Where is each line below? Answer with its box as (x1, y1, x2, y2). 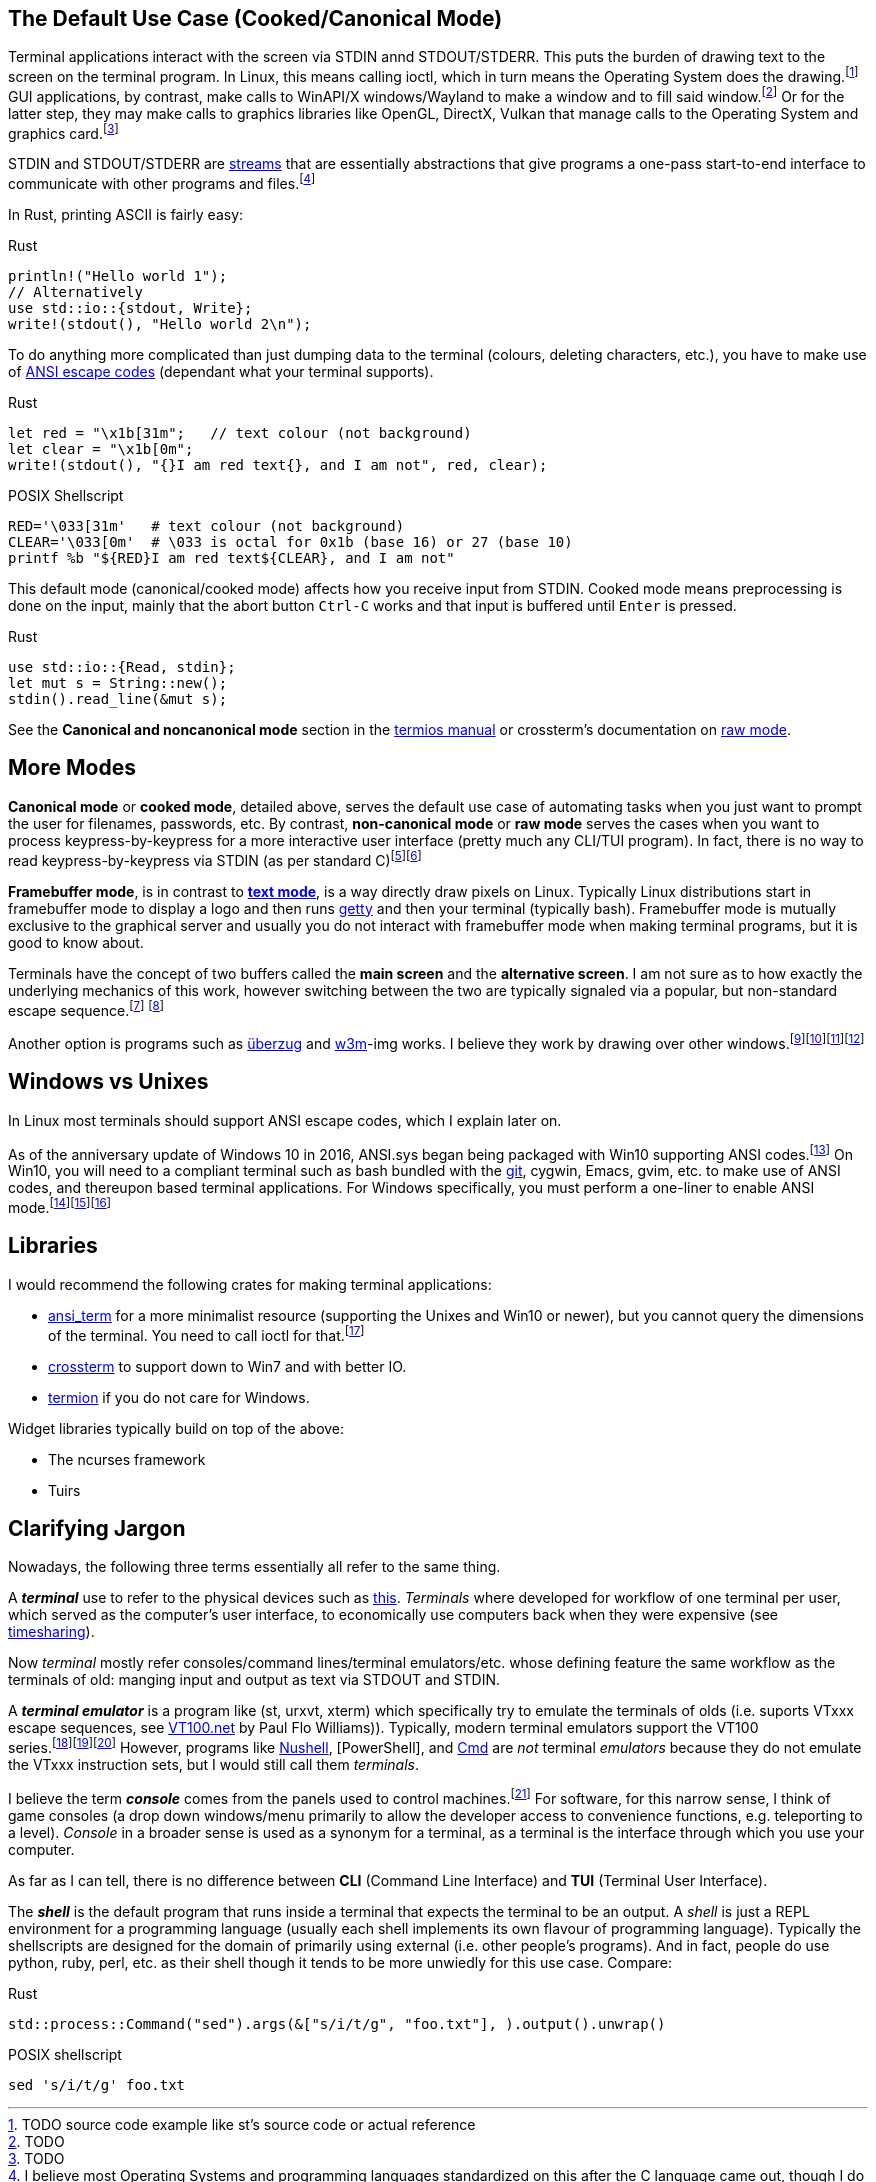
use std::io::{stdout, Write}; (8, 300, 253, 317)
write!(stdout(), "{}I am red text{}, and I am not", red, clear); (8, 457, 548, 474)
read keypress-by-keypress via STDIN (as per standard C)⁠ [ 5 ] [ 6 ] (8, 848, 422, 869)
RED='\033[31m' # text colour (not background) (8, 518, 405, 535)
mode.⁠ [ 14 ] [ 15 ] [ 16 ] (8, 1196, 111, 1217)
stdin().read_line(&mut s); (8, 691, 228, 708)
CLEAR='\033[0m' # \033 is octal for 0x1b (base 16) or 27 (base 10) (8, 534, 573, 551)
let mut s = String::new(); (8, 675, 228, 692)
